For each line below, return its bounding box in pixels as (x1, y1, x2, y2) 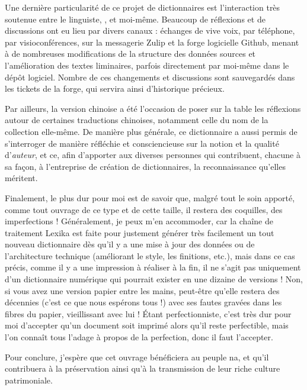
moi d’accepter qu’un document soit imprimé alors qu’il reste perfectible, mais (5, 319, 289, 331)
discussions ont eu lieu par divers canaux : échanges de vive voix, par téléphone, (5, 24, 295, 37)
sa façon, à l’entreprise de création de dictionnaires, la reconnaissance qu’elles (5, 160, 286, 172)
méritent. (5, 172, 38, 184)
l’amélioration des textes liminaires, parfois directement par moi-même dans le (5, 59, 289, 71)
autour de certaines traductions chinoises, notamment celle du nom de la (5, 114, 268, 126)
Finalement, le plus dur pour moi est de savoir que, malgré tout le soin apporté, (5, 191, 295, 204)
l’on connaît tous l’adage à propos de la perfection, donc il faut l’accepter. (5, 331, 273, 343)
